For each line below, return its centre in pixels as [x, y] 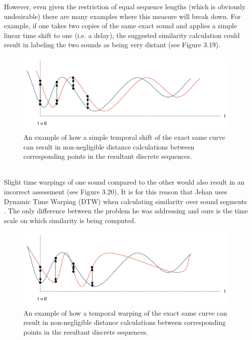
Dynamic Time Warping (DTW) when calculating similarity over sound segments [126, 201]
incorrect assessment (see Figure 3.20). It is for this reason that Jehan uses [116, 192]
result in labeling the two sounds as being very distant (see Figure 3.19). [112, 45]
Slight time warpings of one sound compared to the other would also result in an [124, 182]
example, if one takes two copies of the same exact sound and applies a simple [120, 26]
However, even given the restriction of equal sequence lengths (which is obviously [125, 6]
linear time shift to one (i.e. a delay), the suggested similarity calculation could [122, 35]
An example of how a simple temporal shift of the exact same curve [125, 137]
